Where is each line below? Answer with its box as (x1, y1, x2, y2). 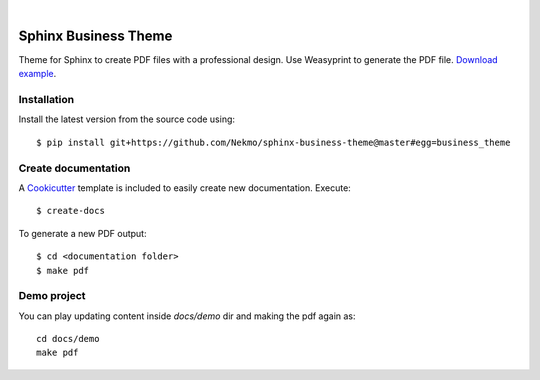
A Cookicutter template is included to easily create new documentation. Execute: (18, 181, 352, 194)
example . (18, 68, 57, 80)
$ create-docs (36, 205, 105, 217)
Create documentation (18, 161, 131, 175)
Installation (18, 93, 75, 107)
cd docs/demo (36, 333, 100, 345)
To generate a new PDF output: (18, 227, 147, 239)
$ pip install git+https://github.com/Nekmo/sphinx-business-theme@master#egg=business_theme (36, 136, 511, 148)
